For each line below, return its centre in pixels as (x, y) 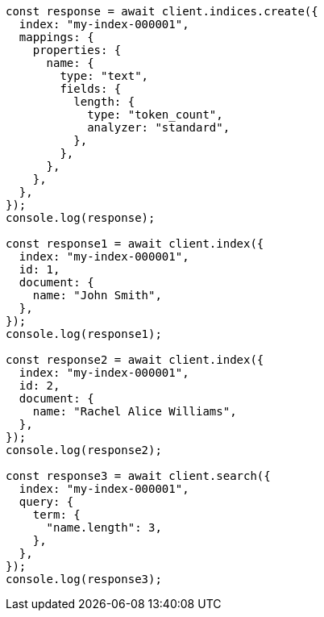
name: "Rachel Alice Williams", (135, 411)
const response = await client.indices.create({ (162, 11)
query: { (46, 502)
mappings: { (56, 37)
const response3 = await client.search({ (138, 476)
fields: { (91, 89)
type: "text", (104, 76)
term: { (56, 515)
